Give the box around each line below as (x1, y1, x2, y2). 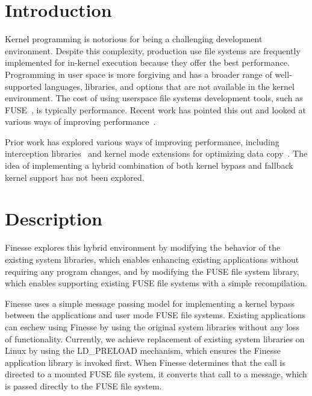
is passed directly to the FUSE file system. (5, 379, 162, 392)
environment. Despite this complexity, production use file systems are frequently (5, 44, 301, 57)
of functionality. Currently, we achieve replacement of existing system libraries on (5, 332, 305, 345)
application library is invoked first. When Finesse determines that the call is (5, 356, 285, 368)
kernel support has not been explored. (5, 171, 145, 183)
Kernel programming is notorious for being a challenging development (5, 33, 263, 45)
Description (5, 206, 103, 231)
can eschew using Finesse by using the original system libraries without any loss (5, 320, 300, 333)
